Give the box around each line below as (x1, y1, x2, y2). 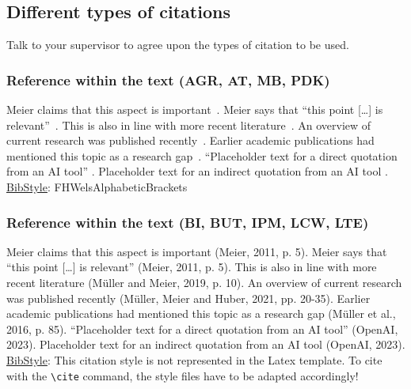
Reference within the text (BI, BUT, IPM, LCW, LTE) (6, 212, 369, 232)
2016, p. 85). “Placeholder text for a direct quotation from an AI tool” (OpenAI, (6, 320, 398, 337)
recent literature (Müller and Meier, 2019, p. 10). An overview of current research (6, 274, 402, 290)
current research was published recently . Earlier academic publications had (6, 132, 375, 149)
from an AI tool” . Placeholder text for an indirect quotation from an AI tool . (6, 163, 388, 179)
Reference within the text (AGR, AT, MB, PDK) (6, 70, 330, 89)
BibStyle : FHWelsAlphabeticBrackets (6, 178, 188, 194)
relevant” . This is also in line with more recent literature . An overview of (6, 116, 371, 133)
